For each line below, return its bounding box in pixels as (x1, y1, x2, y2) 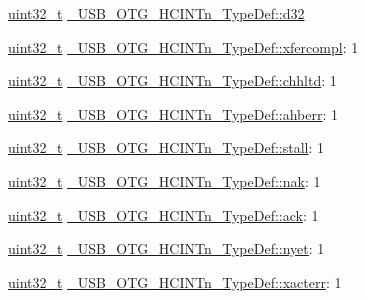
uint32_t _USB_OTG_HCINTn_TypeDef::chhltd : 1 (8, 70, 337, 91)
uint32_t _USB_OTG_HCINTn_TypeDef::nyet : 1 (8, 238, 325, 259)
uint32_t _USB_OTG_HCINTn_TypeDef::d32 (8, 3, 305, 23)
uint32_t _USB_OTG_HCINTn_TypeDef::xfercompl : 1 (8, 36, 359, 57)
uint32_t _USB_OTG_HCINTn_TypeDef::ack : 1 (8, 204, 319, 225)
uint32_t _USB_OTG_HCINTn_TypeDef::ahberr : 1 (8, 103, 339, 124)
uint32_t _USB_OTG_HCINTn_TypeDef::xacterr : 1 (8, 271, 342, 292)
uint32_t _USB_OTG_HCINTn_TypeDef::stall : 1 (8, 137, 325, 158)
